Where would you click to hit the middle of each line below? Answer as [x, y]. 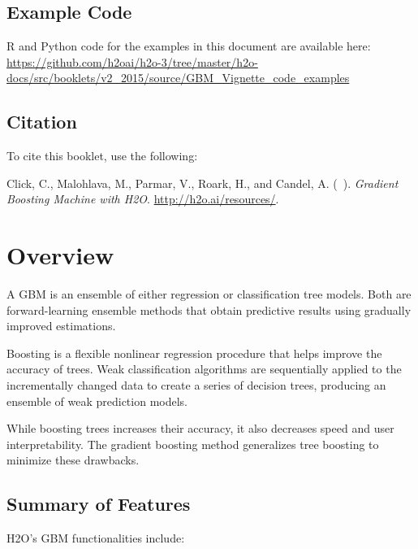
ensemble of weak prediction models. [97, 401]
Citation [42, 122]
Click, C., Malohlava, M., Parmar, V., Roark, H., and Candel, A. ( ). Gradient [203, 183]
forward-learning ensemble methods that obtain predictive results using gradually [209, 309]
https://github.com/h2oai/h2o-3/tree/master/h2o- [132, 61]
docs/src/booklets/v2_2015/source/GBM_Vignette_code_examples [178, 78]
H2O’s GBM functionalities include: [96, 538]
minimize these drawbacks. [73, 460]
